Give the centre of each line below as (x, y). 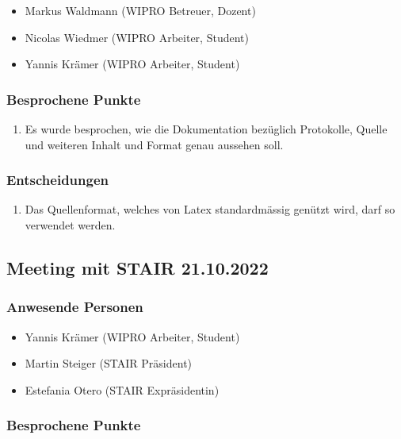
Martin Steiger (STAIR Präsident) (109, 363)
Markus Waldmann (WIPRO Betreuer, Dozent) (140, 10)
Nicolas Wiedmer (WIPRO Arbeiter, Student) (137, 37)
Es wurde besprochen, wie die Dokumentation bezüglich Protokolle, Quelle (206, 129)
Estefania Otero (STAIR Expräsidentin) (122, 389)
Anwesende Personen (75, 307)
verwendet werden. (70, 225)
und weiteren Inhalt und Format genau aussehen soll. (154, 144)
